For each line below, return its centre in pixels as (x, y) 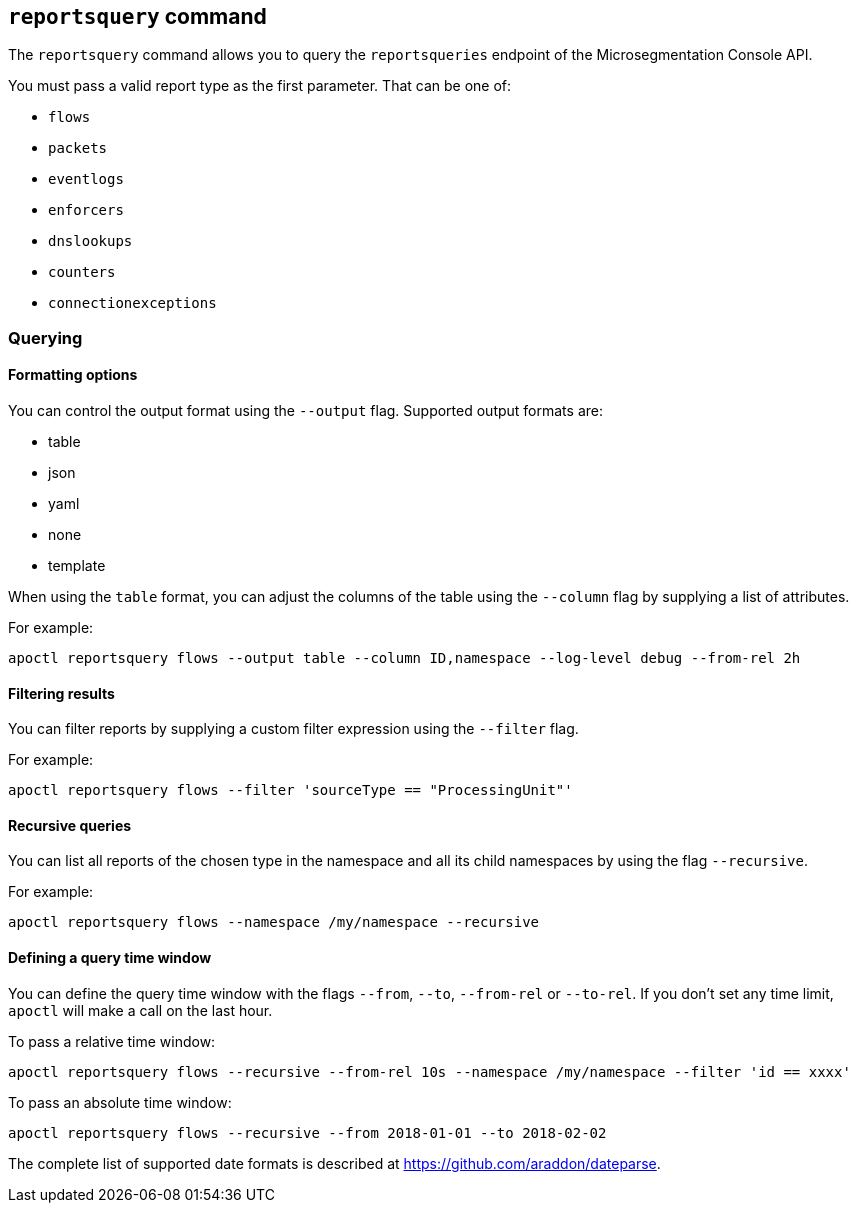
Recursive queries (70, 825)
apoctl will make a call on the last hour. (140, 1010)
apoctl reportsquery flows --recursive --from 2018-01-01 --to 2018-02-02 (307, 1132)
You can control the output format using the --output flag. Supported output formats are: (305, 411)
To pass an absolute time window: (120, 1102)
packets (78, 148)
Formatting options (73, 375)
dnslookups (90, 241)
